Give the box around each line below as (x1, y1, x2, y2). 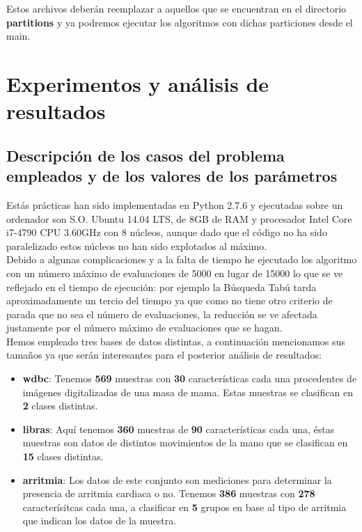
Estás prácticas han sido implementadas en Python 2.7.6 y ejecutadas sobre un (6, 197, 343, 212)
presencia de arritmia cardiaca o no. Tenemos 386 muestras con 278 (22, 486, 315, 501)
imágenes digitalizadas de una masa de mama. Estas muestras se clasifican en (22, 384, 353, 399)
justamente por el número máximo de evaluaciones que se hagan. (6, 320, 283, 335)
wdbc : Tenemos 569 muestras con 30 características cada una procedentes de (22, 371, 357, 386)
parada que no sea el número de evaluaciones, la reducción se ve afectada (6, 306, 317, 321)
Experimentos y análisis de (6, 69, 269, 97)
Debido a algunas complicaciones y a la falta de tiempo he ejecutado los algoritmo (6, 252, 357, 267)
